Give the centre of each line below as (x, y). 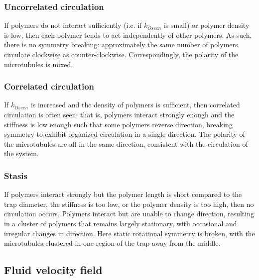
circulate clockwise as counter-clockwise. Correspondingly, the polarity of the (121, 54)
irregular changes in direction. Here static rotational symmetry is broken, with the (129, 233)
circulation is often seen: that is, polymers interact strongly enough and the (119, 114)
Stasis (16, 175)
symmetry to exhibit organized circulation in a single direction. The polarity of (125, 134)
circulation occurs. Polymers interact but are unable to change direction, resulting (129, 214)
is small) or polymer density (206, 25)
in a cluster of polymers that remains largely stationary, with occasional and (121, 223)
